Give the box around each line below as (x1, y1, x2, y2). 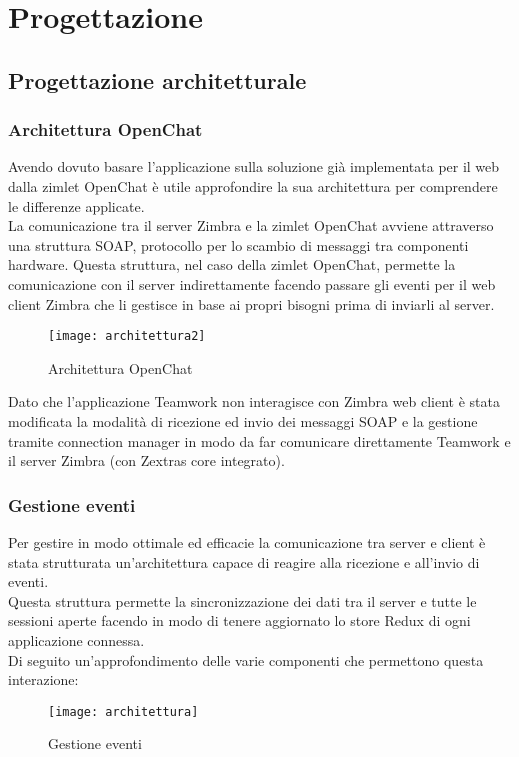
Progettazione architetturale (8, 64, 307, 95)
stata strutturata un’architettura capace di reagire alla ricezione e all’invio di (8, 551, 480, 572)
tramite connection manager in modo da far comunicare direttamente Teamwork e (8, 430, 511, 451)
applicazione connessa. (8, 629, 145, 650)
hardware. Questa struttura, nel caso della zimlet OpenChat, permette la (8, 254, 456, 275)
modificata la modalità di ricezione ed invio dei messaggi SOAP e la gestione (8, 410, 478, 431)
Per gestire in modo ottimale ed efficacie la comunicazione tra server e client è (8, 531, 486, 552)
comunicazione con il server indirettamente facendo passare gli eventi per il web (8, 273, 496, 294)
